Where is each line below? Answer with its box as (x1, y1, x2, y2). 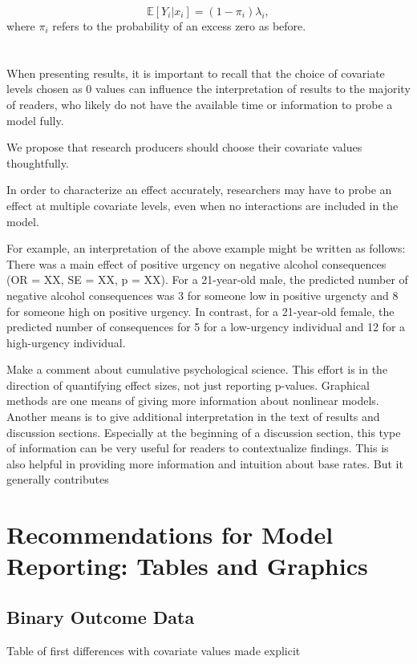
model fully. (6, 111, 64, 128)
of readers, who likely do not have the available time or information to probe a (6, 95, 393, 112)
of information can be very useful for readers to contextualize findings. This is (6, 439, 389, 456)
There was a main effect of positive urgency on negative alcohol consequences (6, 255, 387, 272)
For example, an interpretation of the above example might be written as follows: (6, 240, 406, 257)
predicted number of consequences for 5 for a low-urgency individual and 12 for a (6, 318, 406, 335)
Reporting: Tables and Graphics (6, 549, 368, 582)
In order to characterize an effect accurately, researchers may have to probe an (6, 181, 392, 198)
